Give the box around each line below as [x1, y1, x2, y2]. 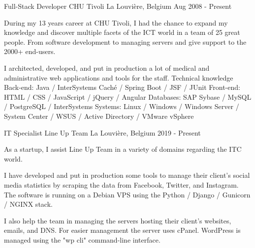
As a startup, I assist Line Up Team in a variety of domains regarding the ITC [4, 144, 242, 154]
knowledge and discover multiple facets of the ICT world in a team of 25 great [4, 27, 240, 37]
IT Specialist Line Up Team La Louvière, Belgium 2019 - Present [4, 127, 201, 138]
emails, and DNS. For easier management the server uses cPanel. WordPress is [4, 225, 241, 235]
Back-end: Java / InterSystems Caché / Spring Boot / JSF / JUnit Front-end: [4, 82, 240, 92]
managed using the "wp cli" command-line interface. [4, 234, 160, 245]
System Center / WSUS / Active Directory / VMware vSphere [4, 110, 194, 121]
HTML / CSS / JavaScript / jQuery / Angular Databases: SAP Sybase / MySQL [4, 91, 252, 102]
